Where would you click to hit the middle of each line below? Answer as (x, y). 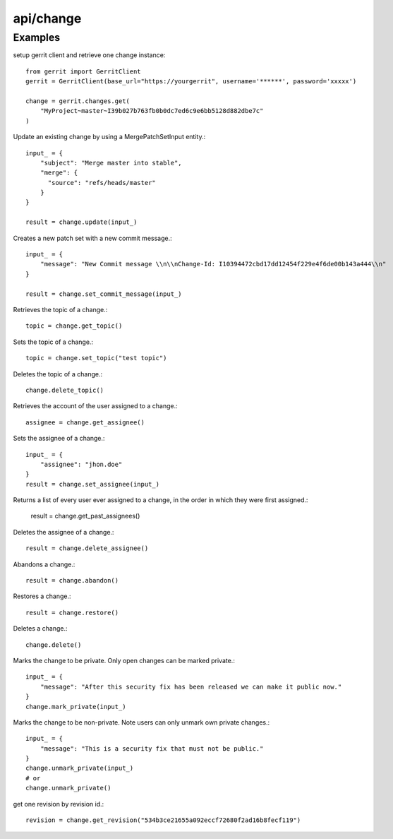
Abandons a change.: (44, 564)
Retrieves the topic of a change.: (60, 309)
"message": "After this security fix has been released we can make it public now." (191, 686)
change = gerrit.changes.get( (78, 101)
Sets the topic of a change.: (53, 342)
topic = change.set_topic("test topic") (96, 358)
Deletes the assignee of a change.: (64, 532)
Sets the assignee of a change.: (59, 439)
